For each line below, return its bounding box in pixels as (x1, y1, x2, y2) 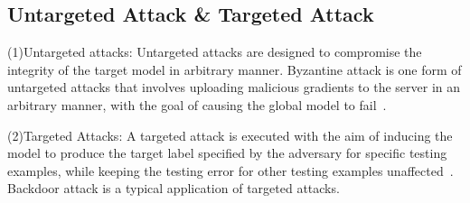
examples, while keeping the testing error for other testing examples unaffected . (7, 161, 454, 180)
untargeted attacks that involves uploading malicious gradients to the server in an (7, 78, 461, 97)
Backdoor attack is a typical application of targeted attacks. (7, 179, 340, 198)
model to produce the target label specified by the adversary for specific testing (7, 143, 447, 162)
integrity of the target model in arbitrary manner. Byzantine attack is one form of (7, 60, 462, 78)
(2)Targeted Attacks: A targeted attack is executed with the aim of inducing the (7, 125, 453, 144)
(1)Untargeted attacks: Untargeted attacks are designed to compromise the (7, 42, 422, 61)
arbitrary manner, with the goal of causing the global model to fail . (7, 95, 387, 114)
